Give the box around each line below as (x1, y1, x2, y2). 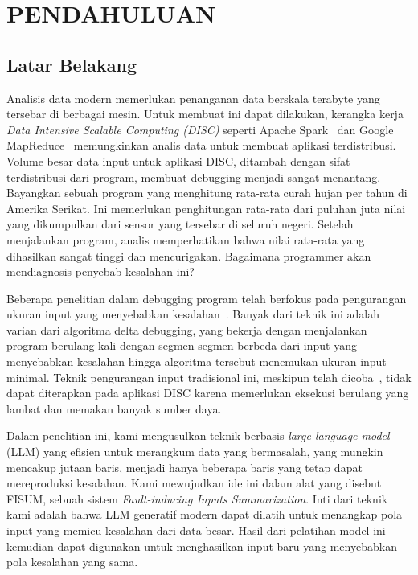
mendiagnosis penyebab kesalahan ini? (6, 263, 195, 280)
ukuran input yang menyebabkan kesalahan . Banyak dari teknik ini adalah (6, 306, 379, 322)
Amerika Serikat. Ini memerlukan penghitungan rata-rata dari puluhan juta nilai (6, 199, 406, 216)
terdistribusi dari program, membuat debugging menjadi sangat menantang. (6, 168, 381, 185)
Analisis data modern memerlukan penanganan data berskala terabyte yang (6, 89, 380, 106)
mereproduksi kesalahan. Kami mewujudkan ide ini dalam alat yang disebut (6, 474, 382, 491)
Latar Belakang (6, 51, 137, 76)
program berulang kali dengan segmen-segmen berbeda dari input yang (6, 337, 357, 354)
